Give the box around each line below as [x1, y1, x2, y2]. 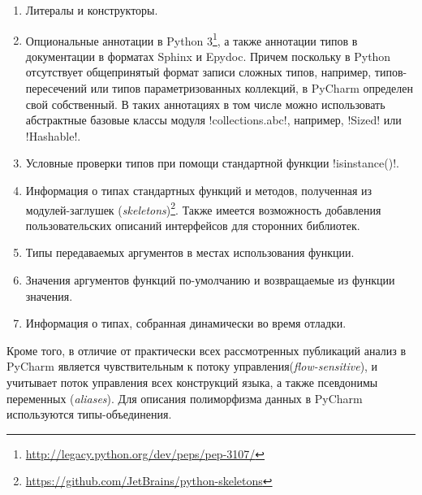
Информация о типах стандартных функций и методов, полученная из [25, 182, 372, 198]
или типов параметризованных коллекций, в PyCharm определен [90, 80, 414, 97]
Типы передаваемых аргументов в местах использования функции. [25, 244, 355, 261]
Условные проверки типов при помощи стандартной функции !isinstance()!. [25, 154, 399, 172]
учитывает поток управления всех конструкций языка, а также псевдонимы [6, 374, 378, 390]
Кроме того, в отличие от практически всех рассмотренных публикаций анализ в [6, 341, 407, 358]
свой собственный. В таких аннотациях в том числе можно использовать [25, 95, 385, 112]
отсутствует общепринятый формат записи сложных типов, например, [25, 63, 372, 80]
